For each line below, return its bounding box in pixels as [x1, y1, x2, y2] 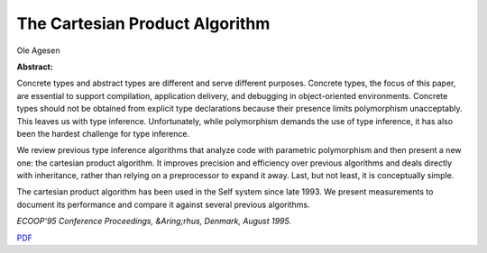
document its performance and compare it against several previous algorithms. [16, 199, 310, 210]
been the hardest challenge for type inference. [16, 128, 189, 139]
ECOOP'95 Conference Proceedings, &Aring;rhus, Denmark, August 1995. [16, 216, 292, 227]
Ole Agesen [16, 45, 60, 56]
